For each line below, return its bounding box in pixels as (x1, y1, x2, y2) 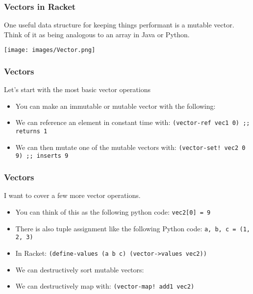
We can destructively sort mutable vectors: (15, 264, 144, 274)
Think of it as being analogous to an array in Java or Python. (4, 29, 190, 39)
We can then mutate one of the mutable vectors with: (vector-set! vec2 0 (15, 142, 246, 152)
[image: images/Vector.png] (4, 47, 96, 54)
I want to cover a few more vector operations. (4, 190, 141, 200)
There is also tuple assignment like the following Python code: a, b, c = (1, (15, 223, 251, 233)
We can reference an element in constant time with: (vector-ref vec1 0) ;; (15, 117, 250, 127)
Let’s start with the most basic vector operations (4, 84, 151, 95)
